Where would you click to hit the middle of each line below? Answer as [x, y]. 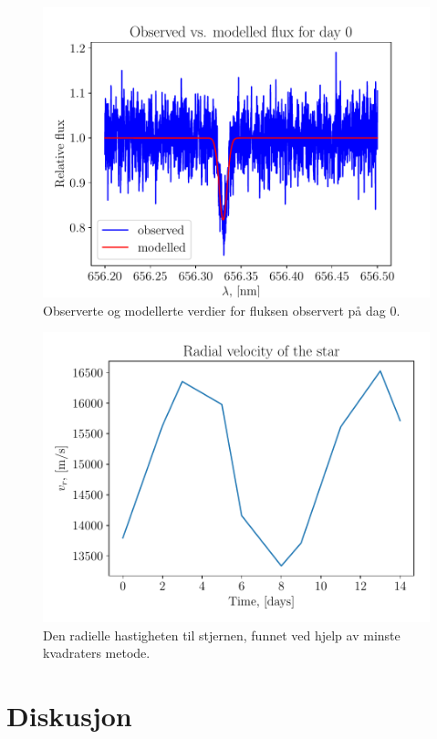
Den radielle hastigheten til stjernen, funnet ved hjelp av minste [222, 635]
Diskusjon [69, 716]
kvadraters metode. [97, 653]
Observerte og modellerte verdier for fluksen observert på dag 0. [222, 310]
